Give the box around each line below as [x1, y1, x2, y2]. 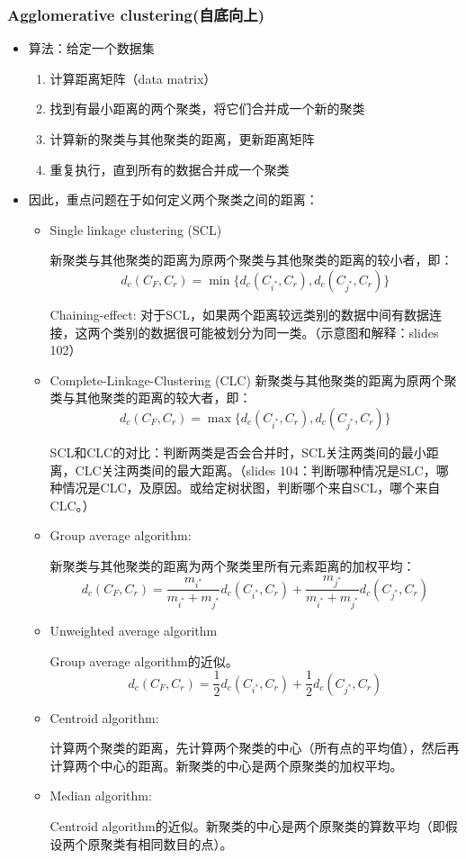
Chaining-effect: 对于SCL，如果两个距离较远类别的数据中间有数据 [49, 304, 429, 323]
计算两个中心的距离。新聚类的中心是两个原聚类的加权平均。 [49, 755, 403, 774]
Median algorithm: [49, 786, 152, 805]
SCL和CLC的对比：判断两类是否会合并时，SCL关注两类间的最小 [49, 442, 426, 461]
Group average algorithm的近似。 [49, 651, 238, 670]
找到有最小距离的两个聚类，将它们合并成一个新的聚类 [49, 99, 365, 118]
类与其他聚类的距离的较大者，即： [49, 388, 252, 407]
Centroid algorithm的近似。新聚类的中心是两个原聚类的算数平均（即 [49, 817, 445, 836]
